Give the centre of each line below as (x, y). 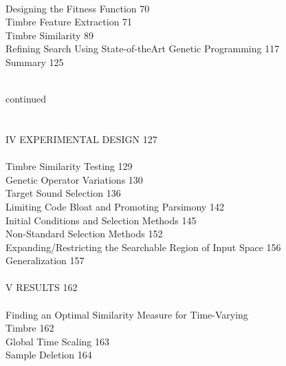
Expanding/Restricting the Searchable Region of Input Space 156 (143, 247)
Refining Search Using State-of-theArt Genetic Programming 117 (143, 49)
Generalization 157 (45, 260)
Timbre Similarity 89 (50, 35)
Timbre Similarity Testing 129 (69, 166)
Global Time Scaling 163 (57, 341)
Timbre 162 (30, 328)
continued (26, 99)
